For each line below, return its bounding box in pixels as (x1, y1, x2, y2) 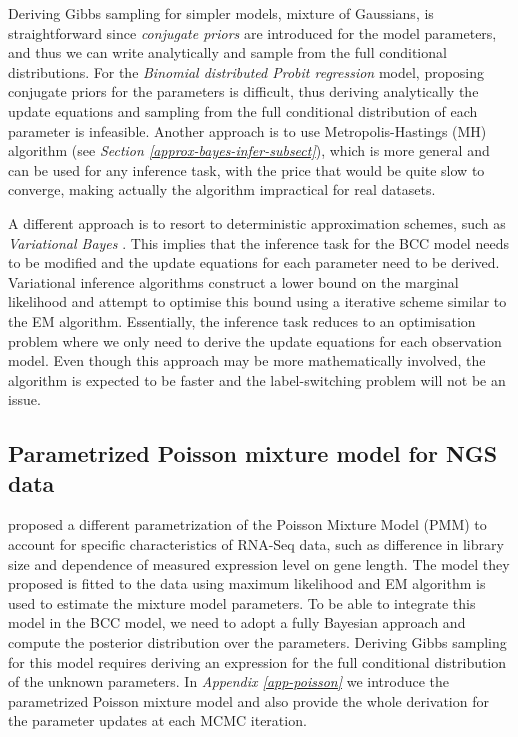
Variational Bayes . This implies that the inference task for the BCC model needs (8, 232, 509, 253)
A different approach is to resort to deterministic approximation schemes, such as (8, 212, 506, 233)
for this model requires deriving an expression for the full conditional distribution (8, 651, 507, 672)
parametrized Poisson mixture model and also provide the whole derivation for (8, 690, 489, 711)
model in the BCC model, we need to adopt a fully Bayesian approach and (8, 612, 466, 633)
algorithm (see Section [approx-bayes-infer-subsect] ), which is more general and (8, 140, 490, 161)
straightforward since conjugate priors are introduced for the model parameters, (8, 22, 497, 43)
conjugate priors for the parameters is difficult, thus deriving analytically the (8, 81, 479, 102)
